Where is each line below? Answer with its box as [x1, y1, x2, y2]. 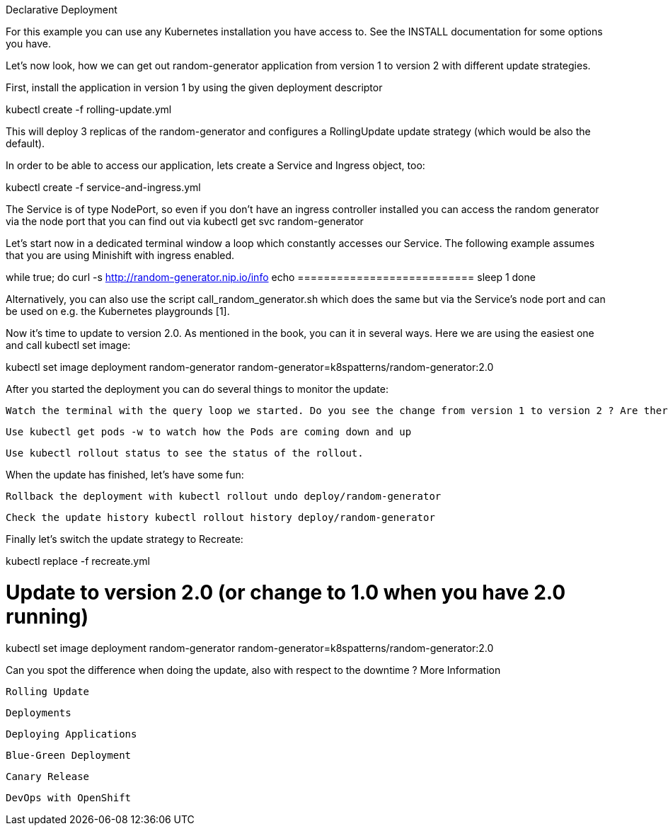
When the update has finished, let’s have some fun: [6, 469, 244, 481]
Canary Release [6, 770, 90, 782]
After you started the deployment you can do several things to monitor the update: [6, 383, 389, 395]
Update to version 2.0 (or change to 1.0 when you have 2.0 [6, 580, 566, 604]
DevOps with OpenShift [6, 791, 132, 803]
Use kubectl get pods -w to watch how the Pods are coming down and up [6, 426, 412, 437]
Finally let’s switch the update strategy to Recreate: [6, 533, 243, 545]
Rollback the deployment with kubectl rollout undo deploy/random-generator [6, 491, 442, 502]
